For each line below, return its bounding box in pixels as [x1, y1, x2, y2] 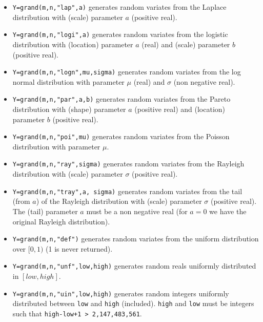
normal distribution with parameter [12, 76, 125, 87]
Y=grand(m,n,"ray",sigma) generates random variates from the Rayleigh [12, 158, 245, 169]
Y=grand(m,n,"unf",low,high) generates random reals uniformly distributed [12, 260, 256, 271]
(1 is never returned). [46, 243, 113, 254]
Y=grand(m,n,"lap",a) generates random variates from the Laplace [12, 2, 227, 12]
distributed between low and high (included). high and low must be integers [12, 298, 254, 309]
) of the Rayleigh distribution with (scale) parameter [36, 196, 202, 206]
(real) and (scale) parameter [141, 39, 230, 49]
